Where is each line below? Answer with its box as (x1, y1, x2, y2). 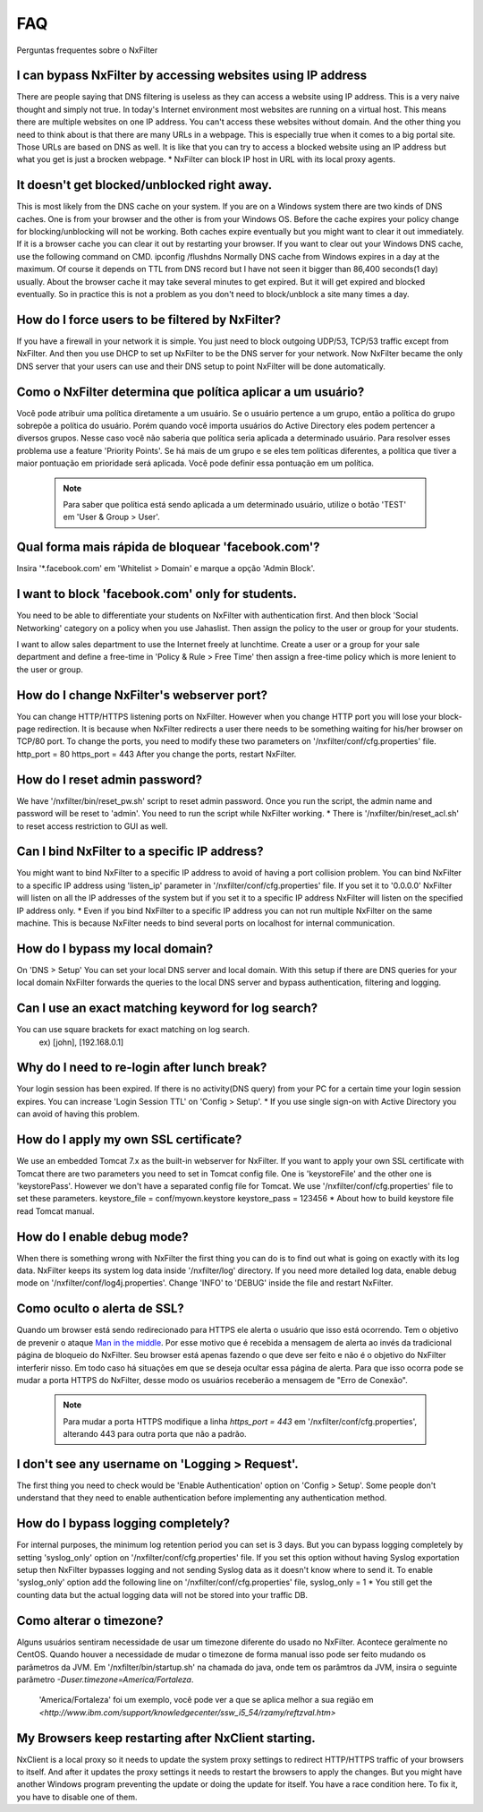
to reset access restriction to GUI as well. (16, 820, 169, 832)
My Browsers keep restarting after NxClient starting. (16, 1731, 317, 1746)
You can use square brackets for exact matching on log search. (16, 1024, 250, 1035)
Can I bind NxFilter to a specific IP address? (16, 844, 264, 859)
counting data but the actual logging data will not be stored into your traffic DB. (16, 1589, 309, 1600)
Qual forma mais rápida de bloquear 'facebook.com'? (16, 540, 321, 555)
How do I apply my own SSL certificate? (16, 1132, 242, 1148)
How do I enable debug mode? (16, 1229, 190, 1244)
